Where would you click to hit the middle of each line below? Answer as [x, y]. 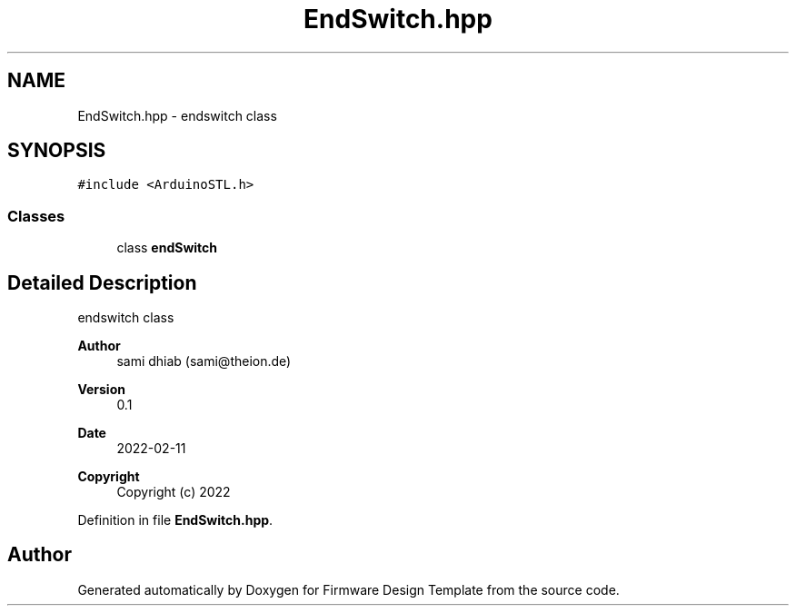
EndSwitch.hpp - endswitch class [177, 115]
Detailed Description [102, 282]
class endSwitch [167, 248]
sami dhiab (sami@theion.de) [204, 361]
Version [101, 390]
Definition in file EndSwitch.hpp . [175, 520]
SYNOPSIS [57, 151]
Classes [36, 216]
